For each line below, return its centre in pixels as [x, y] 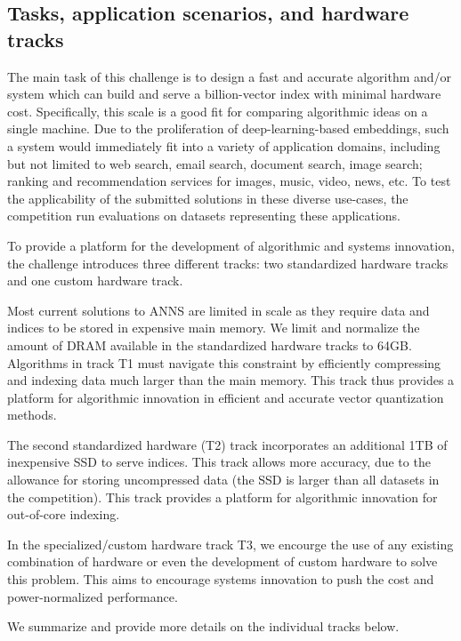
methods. [32, 415]
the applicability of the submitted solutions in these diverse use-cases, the [208, 198]
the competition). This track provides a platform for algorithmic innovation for [222, 497]
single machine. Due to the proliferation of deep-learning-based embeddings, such [228, 128]
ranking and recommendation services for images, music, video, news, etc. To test [229, 181]
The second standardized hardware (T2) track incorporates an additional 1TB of [227, 444]
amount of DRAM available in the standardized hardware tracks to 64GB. [210, 345]
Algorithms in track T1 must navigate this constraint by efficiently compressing [224, 362]
